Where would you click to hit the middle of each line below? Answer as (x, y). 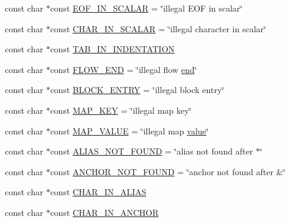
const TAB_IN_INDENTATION (113, 49)
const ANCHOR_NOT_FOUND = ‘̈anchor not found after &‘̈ (168, 171)
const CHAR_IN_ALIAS (98, 192)
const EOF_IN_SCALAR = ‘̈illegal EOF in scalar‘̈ (147, 8)
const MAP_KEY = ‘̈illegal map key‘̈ (121, 110)
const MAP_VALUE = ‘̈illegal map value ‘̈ (129, 130)
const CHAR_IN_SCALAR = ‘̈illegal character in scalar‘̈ (158, 28)
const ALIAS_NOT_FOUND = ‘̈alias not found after (152, 151)
